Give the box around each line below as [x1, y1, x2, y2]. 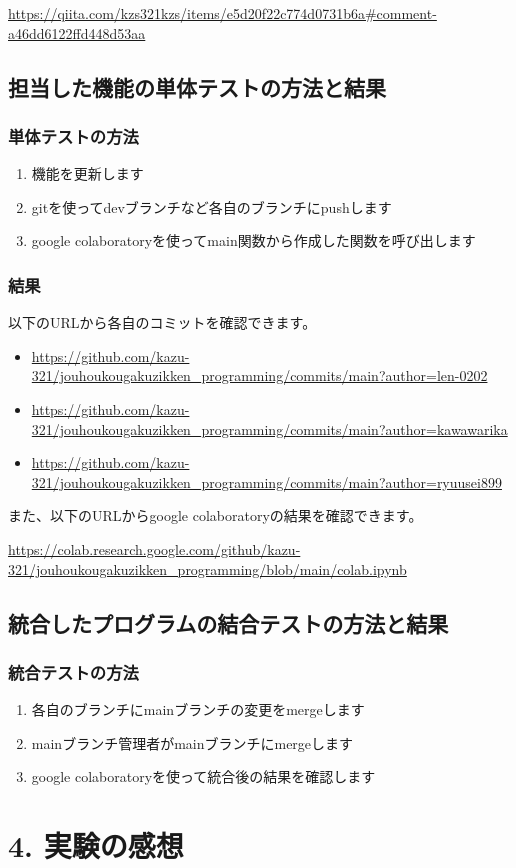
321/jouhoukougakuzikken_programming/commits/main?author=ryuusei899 [31, 471, 502, 492]
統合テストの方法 [8, 659, 139, 684]
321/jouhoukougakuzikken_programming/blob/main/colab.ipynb [8, 558, 407, 579]
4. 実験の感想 [8, 825, 184, 866]
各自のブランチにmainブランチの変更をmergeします [31, 699, 365, 720]
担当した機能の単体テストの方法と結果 [8, 71, 386, 102]
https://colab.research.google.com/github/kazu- [8, 538, 301, 559]
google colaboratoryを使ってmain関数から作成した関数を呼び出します [31, 230, 476, 251]
